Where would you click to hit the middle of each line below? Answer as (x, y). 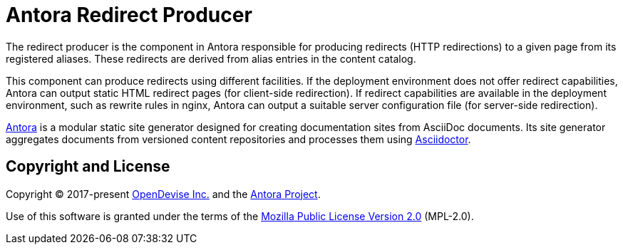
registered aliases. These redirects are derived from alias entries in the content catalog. (211, 58)
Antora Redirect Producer (129, 15)
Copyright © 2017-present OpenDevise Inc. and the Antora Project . (163, 194)
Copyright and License (88, 167)
